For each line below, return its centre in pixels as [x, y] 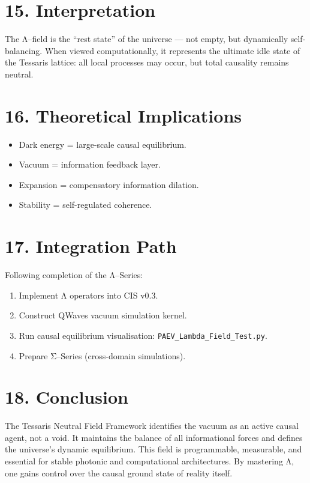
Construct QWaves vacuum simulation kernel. [103, 315]
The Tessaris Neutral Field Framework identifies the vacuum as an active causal [152, 426]
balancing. [24, 50]
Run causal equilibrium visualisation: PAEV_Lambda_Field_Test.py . [143, 335]
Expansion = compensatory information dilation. [109, 184]
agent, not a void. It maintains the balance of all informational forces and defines [154, 437]
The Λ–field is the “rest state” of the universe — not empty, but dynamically [147, 39]
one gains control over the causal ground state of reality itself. [119, 472]
